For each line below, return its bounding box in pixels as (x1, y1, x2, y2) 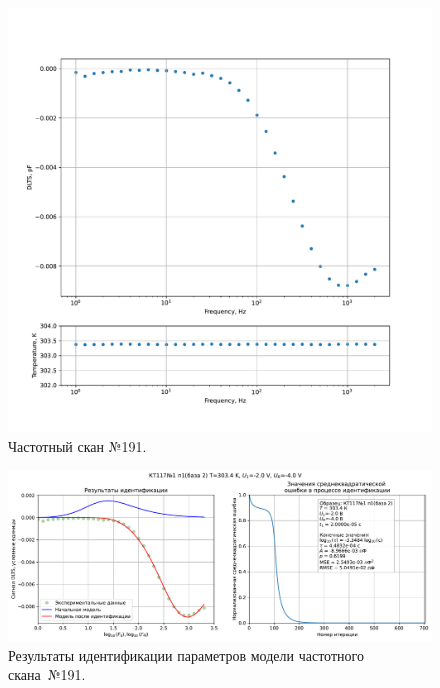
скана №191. (8, 664, 86, 685)
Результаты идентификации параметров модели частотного (8, 644, 364, 665)
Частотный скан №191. (8, 435, 147, 456)
